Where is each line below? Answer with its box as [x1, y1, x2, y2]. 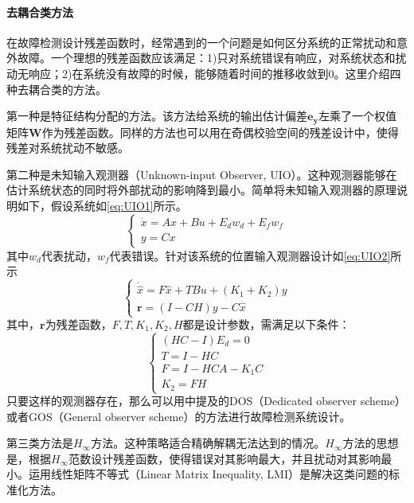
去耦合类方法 [6, 3, 73, 20]
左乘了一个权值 [318, 107, 397, 124]
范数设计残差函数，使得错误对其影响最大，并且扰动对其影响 [68, 450, 381, 466]
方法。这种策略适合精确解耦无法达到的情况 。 [91, 435, 326, 451]
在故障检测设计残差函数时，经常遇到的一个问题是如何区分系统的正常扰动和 [6, 33, 396, 50]
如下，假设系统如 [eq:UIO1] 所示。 [17, 197, 187, 213]
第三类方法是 [6, 435, 73, 451]
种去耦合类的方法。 [6, 80, 107, 97]
